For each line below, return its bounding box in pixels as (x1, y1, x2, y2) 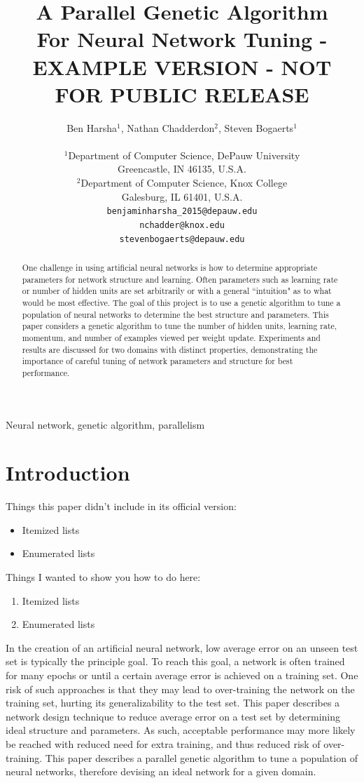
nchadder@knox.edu (139, 220, 225, 230)
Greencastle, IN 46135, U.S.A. (118, 161, 246, 176)
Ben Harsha (66, 120, 118, 135)
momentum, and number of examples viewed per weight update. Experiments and (22, 331, 321, 343)
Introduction (6, 458, 130, 487)
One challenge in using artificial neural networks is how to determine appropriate (22, 262, 318, 274)
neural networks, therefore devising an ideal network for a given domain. (6, 764, 316, 779)
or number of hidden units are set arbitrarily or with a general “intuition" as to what (22, 285, 332, 297)
